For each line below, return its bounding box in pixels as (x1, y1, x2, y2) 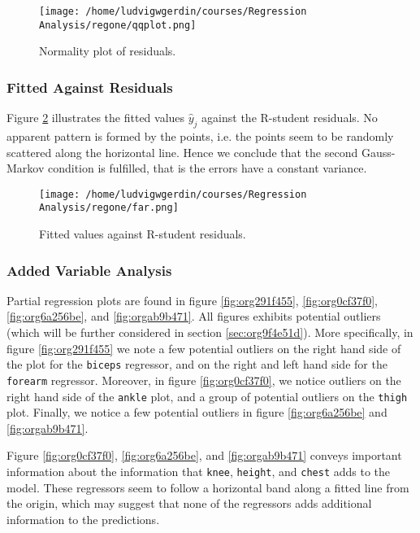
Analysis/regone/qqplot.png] (39, 19, 197, 31)
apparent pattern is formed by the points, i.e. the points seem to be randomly (6, 127, 394, 144)
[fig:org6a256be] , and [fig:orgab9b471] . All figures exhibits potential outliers (6, 308, 381, 325)
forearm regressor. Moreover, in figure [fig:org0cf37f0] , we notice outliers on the (6, 371, 401, 388)
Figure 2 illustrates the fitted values (6, 109, 185, 126)
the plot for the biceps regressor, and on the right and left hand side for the (6, 356, 388, 373)
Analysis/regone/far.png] (39, 202, 179, 214)
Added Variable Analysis (6, 260, 172, 280)
